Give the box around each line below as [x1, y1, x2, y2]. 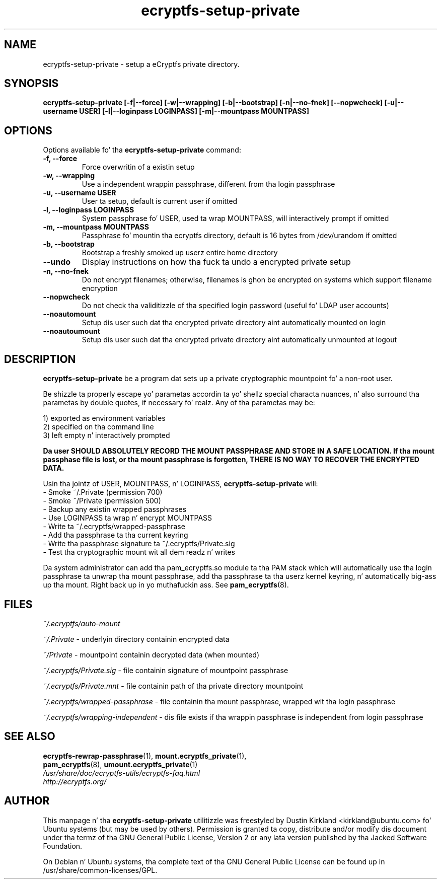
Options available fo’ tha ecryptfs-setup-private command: [43, 145, 241, 155]
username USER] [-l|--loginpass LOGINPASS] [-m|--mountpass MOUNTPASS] [43, 107, 310, 116]
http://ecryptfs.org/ [43, 777, 107, 786]
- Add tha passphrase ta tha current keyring [43, 531, 188, 540]
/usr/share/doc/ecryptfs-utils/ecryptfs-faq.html [43, 768, 200, 777]
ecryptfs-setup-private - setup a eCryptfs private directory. [43, 59, 240, 68]
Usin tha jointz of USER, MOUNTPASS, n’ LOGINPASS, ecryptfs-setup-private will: [43, 479, 318, 488]
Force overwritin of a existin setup [82, 163, 195, 172]
